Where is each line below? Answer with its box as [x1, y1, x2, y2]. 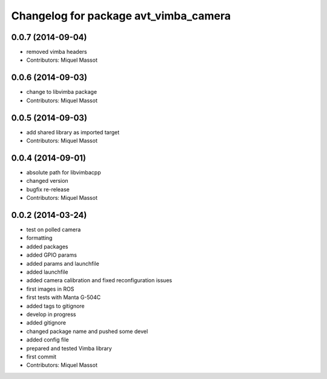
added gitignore [26, 319, 67, 326]
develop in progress [26, 311, 76, 318]
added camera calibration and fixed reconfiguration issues [26, 277, 173, 284]
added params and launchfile [26, 260, 99, 267]
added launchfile [26, 268, 68, 275]
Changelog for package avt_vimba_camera [11, 9, 231, 22]
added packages [26, 243, 68, 250]
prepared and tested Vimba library [26, 344, 112, 352]
